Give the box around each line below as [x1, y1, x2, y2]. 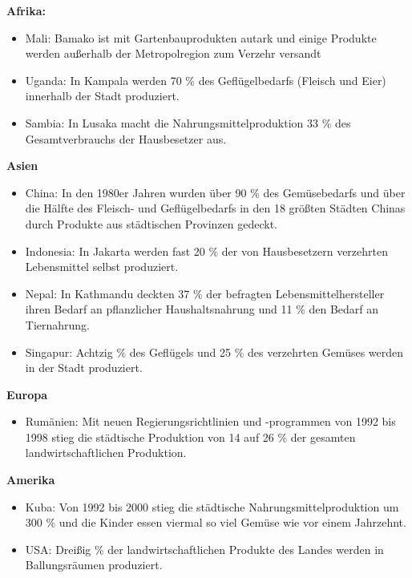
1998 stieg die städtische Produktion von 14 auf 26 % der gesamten [25, 428, 356, 445]
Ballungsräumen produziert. [25, 556, 163, 573]
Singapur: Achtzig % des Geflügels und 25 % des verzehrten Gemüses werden [25, 343, 404, 360]
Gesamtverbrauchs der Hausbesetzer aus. [25, 130, 227, 147]
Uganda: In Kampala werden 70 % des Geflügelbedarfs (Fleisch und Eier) [25, 71, 386, 88]
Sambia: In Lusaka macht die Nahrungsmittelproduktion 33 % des [25, 114, 351, 131]
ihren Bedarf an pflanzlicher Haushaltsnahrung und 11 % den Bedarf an [25, 301, 379, 317]
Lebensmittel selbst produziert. [25, 258, 179, 275]
